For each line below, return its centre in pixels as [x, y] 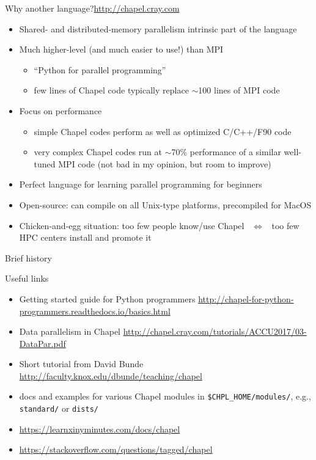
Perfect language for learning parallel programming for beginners [141, 184]
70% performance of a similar [226, 152]
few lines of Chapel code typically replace [111, 90]
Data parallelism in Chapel [70, 331]
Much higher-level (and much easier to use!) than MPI [121, 49]
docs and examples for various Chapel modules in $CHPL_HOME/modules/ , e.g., [165, 396]
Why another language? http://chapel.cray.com [92, 8]
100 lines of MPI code [239, 90]
